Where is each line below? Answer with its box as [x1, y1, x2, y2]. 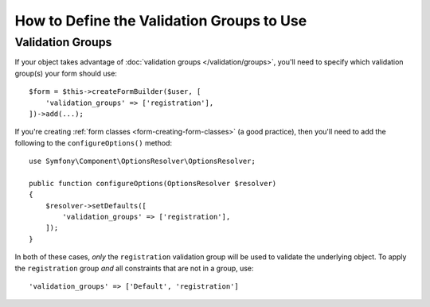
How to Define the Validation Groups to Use [14, 12, 307, 29]
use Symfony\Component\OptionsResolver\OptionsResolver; [29, 157, 256, 166]
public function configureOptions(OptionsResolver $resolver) [29, 179, 277, 188]
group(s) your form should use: [14, 68, 117, 78]
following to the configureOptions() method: [14, 138, 173, 147]
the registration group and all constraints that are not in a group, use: [14, 263, 254, 273]
